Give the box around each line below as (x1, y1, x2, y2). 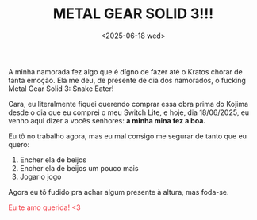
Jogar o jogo (19, 172, 62, 181)
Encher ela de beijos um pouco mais (19, 163, 139, 173)
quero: (8, 139, 30, 149)
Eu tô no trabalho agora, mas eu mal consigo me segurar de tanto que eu (8, 131, 247, 141)
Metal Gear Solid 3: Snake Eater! (8, 84, 114, 93)
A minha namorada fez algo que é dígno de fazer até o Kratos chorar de (8, 66, 244, 76)
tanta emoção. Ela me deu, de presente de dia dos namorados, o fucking (8, 75, 246, 85)
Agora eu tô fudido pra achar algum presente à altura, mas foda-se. (8, 187, 229, 196)
